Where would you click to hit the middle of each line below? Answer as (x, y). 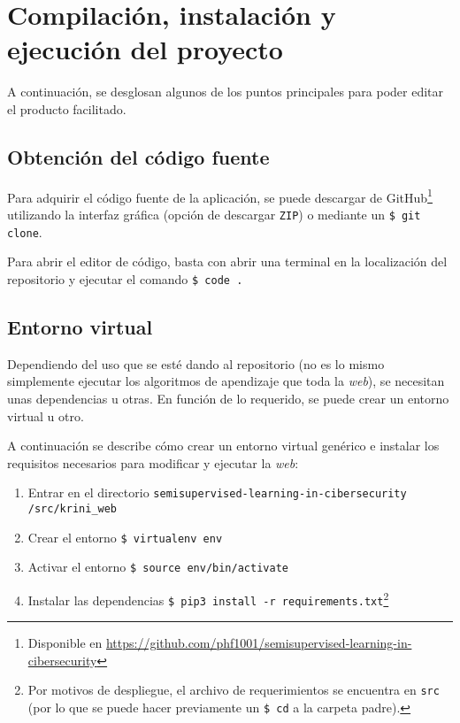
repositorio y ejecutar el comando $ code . (125, 278)
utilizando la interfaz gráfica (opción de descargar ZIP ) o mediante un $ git (214, 214)
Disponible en (65, 643)
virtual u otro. (46, 415)
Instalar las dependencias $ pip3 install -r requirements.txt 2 (208, 598)
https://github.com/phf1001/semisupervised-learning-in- (259, 643)
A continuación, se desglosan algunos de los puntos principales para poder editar (226, 92)
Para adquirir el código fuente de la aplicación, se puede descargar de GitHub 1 (220, 196)
